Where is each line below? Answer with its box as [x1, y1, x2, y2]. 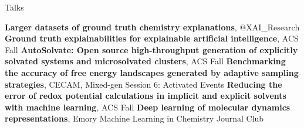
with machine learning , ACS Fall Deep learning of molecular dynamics [5, 101, 291, 113]
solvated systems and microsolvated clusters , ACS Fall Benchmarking [5, 55, 286, 67]
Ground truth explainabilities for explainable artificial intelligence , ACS [5, 32, 299, 44]
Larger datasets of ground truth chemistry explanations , [5, 20, 237, 33]
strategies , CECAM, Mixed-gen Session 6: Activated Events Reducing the [5, 78, 282, 90]
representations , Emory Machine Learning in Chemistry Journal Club [5, 112, 264, 124]
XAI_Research [246, 20, 300, 33]
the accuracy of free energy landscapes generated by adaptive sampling [5, 66, 299, 78]
